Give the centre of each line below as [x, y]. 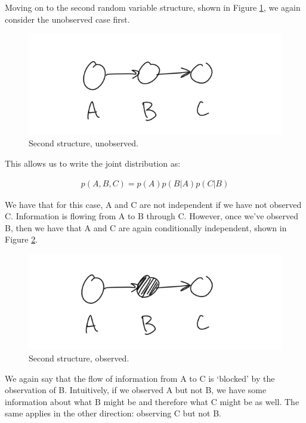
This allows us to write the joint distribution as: [93, 163]
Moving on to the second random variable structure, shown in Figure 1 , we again [153, 7]
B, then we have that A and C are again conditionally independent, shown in [146, 227]
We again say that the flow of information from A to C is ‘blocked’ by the [140, 378]
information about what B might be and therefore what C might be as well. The [152, 401]
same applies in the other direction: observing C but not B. [113, 413]
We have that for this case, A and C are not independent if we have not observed [153, 204]
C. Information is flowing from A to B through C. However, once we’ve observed [152, 216]
